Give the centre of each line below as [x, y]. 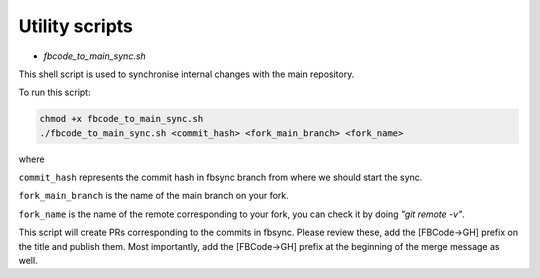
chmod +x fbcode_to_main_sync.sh [121, 119]
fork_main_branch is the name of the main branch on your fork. [153, 196]
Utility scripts [76, 26]
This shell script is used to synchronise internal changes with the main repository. [186, 74]
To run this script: [54, 92]
